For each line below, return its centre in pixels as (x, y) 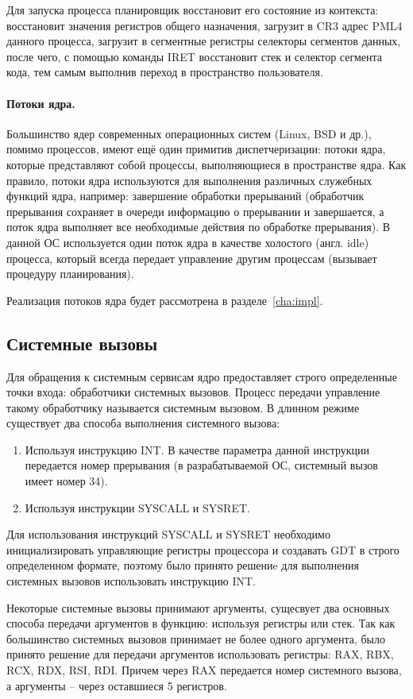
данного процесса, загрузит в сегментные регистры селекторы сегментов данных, (204, 41)
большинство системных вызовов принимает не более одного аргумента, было (196, 638)
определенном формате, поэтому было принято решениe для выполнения (183, 565)
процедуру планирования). (70, 274)
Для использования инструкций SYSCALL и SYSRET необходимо (168, 534)
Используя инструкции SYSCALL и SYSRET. (137, 507)
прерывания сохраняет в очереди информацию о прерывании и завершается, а (195, 211)
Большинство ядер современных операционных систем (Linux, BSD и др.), (189, 133)
